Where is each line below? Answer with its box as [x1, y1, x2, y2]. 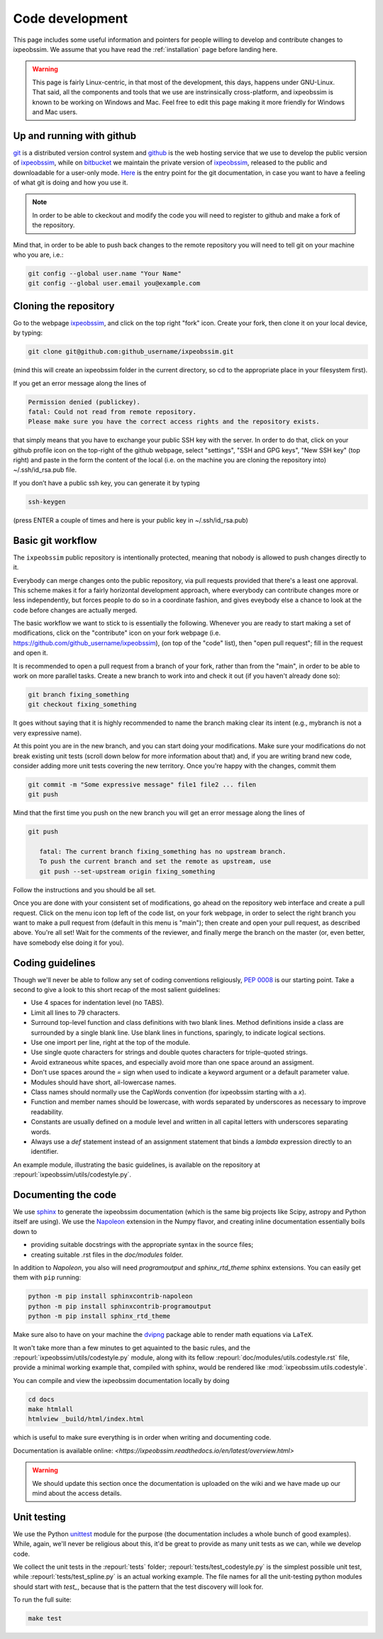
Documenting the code [13, 1189, 117, 1201]
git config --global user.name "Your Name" [28, 270, 182, 277]
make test [28, 1614, 62, 1623]
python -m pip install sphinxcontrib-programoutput [28, 1302, 212, 1310]
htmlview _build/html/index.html [28, 1415, 145, 1423]
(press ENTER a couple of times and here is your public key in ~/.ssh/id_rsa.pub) [13, 516, 248, 524]
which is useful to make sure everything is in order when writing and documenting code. [13, 1433, 272, 1442]
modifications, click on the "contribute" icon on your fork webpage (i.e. [13, 628, 221, 638]
